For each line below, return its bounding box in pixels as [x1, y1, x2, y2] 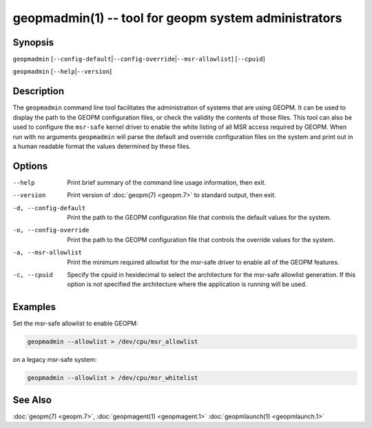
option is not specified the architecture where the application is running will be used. [67, 280, 307, 289]
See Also [12, 394, 52, 406]
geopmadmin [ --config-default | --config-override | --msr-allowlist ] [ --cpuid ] [12, 55, 265, 63]
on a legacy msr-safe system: [12, 356, 97, 364]
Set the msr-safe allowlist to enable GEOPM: [12, 319, 138, 327]
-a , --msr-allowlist [12, 249, 83, 256]
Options [12, 160, 48, 172]
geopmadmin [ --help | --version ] [12, 68, 112, 76]
